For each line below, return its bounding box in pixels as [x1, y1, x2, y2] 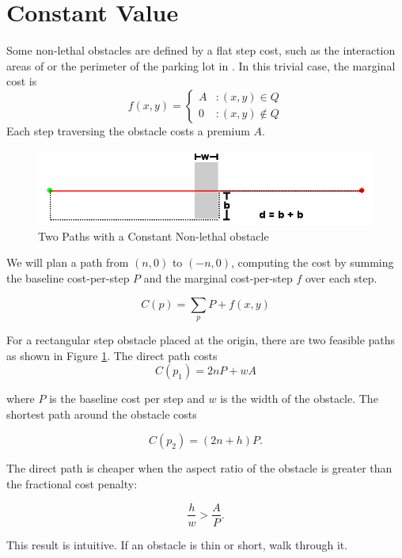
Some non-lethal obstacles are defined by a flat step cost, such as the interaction [6, 42, 396, 59]
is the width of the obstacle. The [220, 390, 378, 407]
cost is [6, 73, 37, 89]
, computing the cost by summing [231, 254, 394, 271]
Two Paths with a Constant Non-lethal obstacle [38, 227, 269, 244]
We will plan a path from [6, 254, 129, 271]
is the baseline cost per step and [49, 390, 205, 407]
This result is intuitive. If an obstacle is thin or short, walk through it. [6, 536, 348, 552]
